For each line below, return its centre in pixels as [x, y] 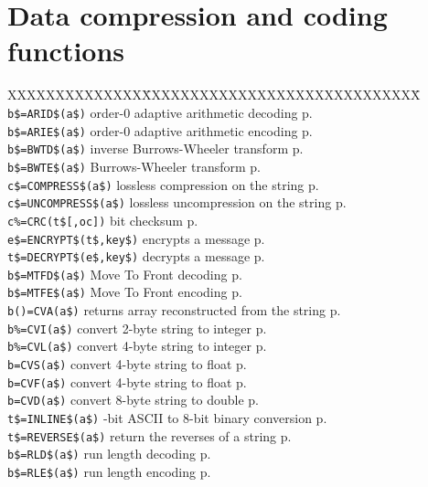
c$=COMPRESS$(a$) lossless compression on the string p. [163, 184]
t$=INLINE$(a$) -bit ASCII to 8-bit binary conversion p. [167, 418]
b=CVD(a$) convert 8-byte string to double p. [133, 400]
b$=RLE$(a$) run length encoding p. [109, 472]
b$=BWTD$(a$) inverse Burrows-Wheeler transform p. [155, 148]
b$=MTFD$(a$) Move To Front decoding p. [125, 274]
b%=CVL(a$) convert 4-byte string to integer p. [137, 346]
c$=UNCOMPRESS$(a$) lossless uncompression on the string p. [177, 202]
